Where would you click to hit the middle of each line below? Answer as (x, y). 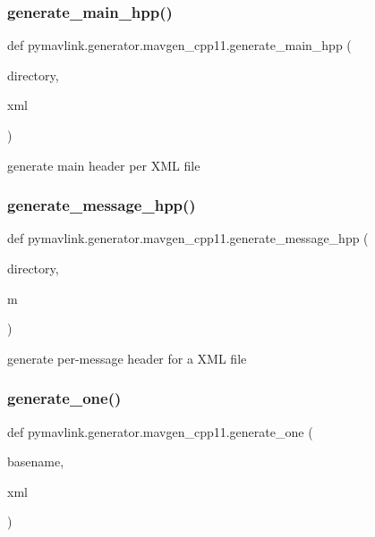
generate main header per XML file (104, 165)
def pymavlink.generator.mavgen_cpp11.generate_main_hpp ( (179, 45)
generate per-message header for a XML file (127, 358)
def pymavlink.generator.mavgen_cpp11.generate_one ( (160, 431)
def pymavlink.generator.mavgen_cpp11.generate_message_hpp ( (188, 238)
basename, (36, 461)
